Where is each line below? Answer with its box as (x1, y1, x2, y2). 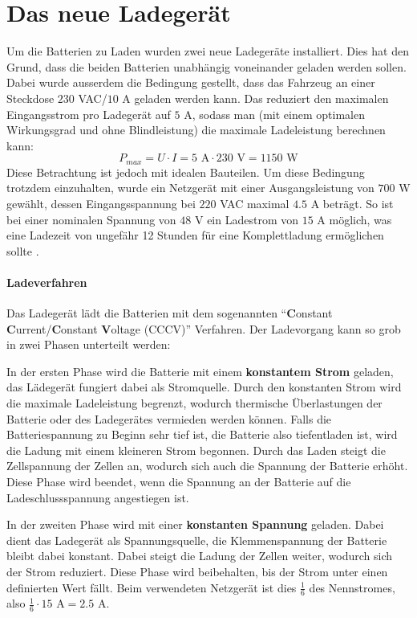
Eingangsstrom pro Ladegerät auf (6, 105, 171, 122)
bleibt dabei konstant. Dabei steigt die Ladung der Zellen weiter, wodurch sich (6, 547, 393, 564)
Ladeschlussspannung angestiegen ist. (6, 489, 189, 505)
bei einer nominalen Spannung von (6, 211, 176, 227)
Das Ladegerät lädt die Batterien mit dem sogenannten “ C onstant (6, 305, 333, 321)
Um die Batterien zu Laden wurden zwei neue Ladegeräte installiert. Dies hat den (6, 43, 409, 59)
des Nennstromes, (309, 579, 395, 595)
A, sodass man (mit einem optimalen (184, 105, 365, 122)
